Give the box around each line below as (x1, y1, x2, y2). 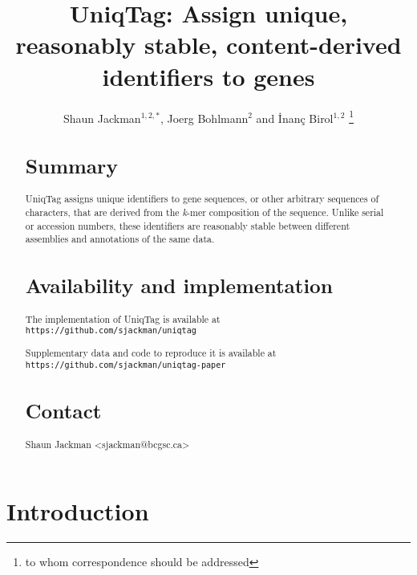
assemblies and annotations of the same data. (25, 232, 215, 246)
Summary (25, 152, 118, 180)
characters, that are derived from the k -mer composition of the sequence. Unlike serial (25, 205, 384, 218)
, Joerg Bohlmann (160, 109, 249, 126)
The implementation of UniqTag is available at (25, 312, 221, 325)
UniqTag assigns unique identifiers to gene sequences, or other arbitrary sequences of (25, 192, 379, 206)
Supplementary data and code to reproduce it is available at (25, 346, 277, 360)
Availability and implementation (25, 271, 333, 300)
